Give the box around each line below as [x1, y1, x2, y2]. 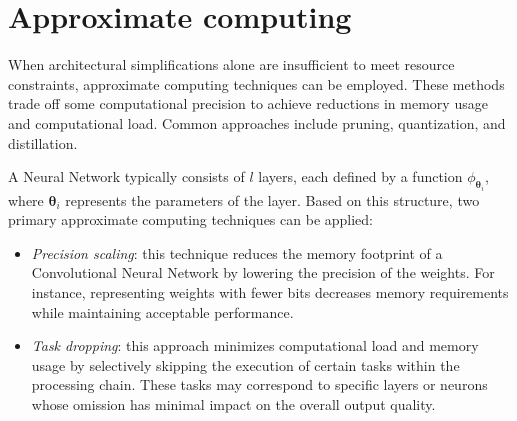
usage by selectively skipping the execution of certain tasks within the [31, 354, 460, 375]
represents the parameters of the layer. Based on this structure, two [65, 189, 480, 210]
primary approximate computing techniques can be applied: [8, 209, 374, 230]
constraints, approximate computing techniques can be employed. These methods [8, 73, 505, 94]
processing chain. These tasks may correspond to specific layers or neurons [31, 374, 488, 395]
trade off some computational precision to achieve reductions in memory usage [8, 93, 488, 114]
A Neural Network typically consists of [8, 166, 245, 187]
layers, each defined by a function [258, 166, 463, 187]
